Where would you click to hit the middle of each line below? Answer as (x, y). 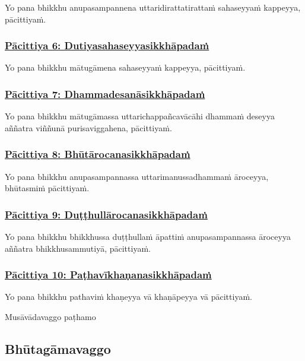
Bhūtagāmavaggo (58, 349)
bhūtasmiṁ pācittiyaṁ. (47, 188)
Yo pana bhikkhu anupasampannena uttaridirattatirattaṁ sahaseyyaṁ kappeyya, (153, 7)
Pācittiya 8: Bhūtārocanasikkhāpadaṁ (98, 154)
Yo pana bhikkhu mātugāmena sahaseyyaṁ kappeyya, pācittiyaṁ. (125, 67)
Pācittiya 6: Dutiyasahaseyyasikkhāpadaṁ (107, 45)
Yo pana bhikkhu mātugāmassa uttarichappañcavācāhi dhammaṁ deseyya (140, 116)
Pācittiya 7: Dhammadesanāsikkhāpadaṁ (105, 94)
